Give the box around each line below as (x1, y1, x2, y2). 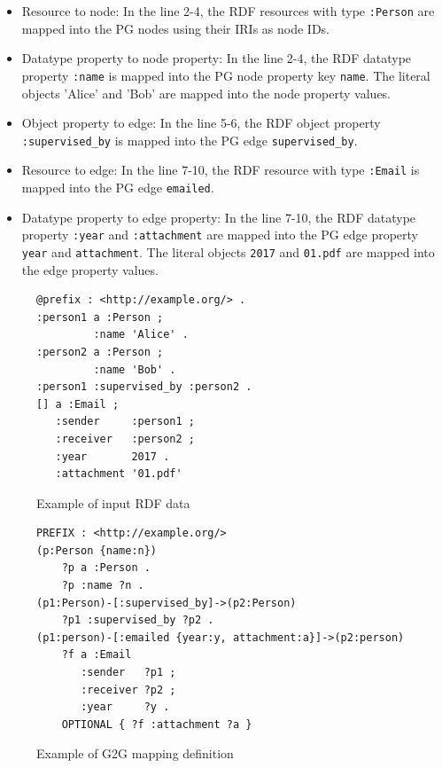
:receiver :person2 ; (55, 432, 195, 445)
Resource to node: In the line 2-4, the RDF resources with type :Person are (21, 2, 435, 20)
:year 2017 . (55, 450, 170, 463)
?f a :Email (61, 648, 132, 662)
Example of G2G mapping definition (36, 744, 234, 763)
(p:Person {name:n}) (36, 544, 158, 557)
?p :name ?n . (61, 579, 144, 592)
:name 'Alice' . (93, 328, 189, 341)
